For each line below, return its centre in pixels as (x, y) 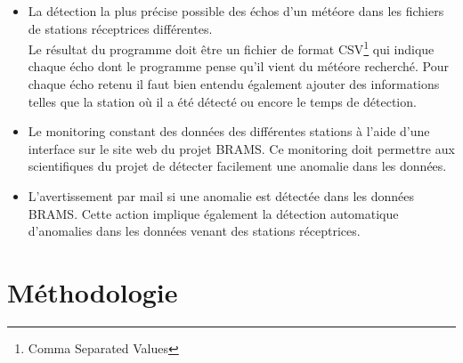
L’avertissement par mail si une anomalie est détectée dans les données (221, 196)
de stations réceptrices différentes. (120, 28)
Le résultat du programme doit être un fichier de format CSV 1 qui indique (231, 48)
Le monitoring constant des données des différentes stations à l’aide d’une (229, 131)
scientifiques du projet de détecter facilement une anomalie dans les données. (237, 166)
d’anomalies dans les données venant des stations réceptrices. (194, 231)
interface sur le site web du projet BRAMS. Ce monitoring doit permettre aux (241, 148)
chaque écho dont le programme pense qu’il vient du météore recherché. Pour (238, 66)
